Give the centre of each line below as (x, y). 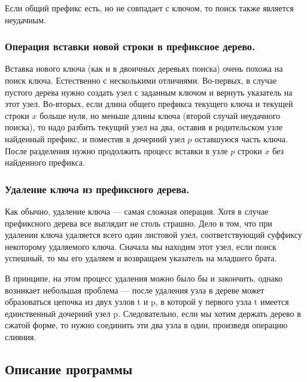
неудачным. (25, 19)
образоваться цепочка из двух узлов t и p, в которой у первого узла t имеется (147, 302)
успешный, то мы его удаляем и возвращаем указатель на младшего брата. (141, 258)
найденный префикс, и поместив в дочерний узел (95, 138)
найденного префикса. (45, 162)
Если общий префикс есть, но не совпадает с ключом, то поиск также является (149, 8)
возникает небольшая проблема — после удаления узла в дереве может (135, 290)
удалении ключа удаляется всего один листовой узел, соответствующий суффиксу (153, 235)
